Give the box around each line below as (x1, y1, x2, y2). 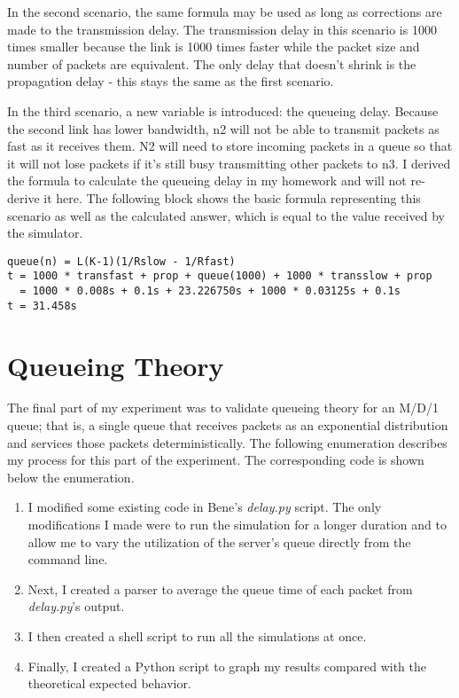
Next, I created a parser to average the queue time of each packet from (27, 579, 413, 598)
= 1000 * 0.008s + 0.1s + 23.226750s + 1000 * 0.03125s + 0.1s (19, 285, 401, 298)
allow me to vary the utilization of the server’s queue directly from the (27, 532, 411, 551)
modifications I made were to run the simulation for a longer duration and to (27, 515, 447, 534)
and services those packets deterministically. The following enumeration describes (7, 433, 447, 451)
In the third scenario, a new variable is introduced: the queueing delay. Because (7, 101, 439, 120)
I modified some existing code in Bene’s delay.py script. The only (27, 498, 382, 516)
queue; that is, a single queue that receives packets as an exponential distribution (7, 416, 448, 435)
